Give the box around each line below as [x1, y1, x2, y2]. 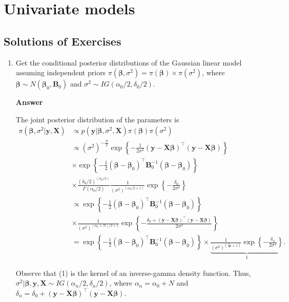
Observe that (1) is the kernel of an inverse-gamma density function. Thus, [15, 267, 251, 278]
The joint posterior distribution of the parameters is [15, 114, 179, 124]
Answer [15, 97, 43, 107]
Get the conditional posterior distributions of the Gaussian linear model [15, 57, 242, 68]
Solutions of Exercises [4, 33, 121, 49]
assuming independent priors [15, 67, 106, 78]
